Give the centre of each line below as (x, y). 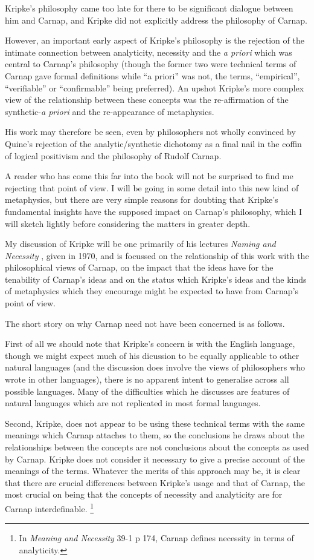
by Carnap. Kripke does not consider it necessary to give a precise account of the (155, 459)
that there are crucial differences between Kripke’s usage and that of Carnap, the (155, 482)
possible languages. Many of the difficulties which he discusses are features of (147, 391)
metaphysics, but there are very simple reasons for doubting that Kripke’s (142, 199)
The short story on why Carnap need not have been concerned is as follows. (145, 323)
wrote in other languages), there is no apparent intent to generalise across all (147, 379)
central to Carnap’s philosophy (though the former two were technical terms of (151, 64)
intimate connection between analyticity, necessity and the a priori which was (149, 52)
